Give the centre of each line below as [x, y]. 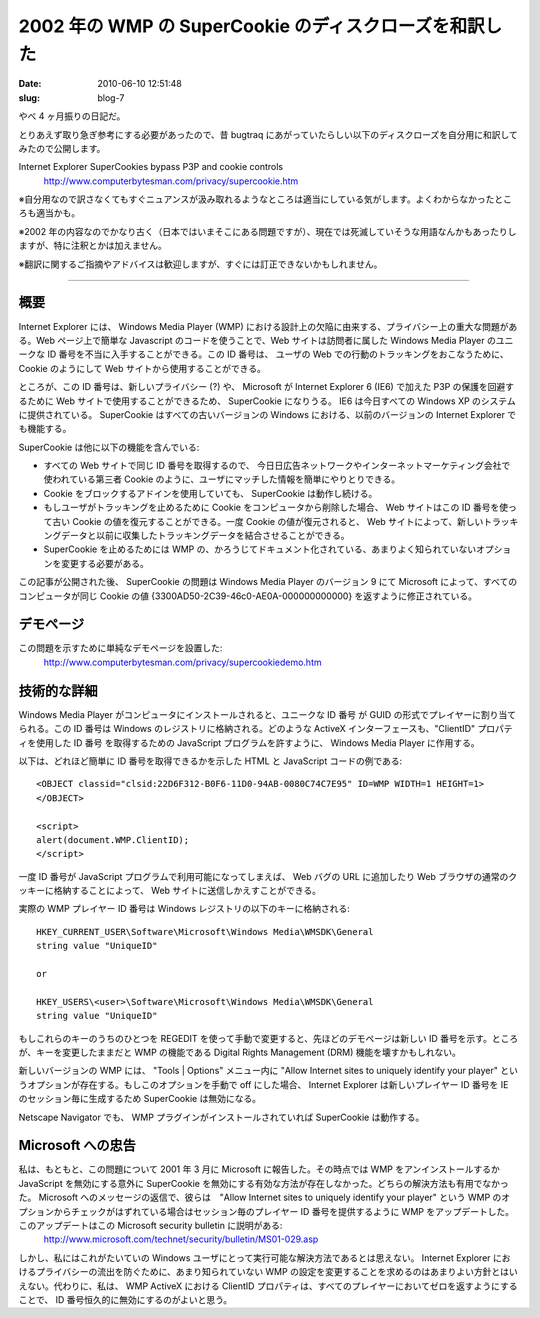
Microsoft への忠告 [77, 1145]
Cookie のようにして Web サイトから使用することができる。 [142, 368]
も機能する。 [45, 429]
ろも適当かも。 [49, 213]
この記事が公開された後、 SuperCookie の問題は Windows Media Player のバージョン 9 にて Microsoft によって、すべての [268, 582]
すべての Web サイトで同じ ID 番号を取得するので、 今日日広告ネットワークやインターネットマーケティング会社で [277, 466]
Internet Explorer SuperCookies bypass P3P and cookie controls [151, 167]
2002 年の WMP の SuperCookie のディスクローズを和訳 [251, 26]
